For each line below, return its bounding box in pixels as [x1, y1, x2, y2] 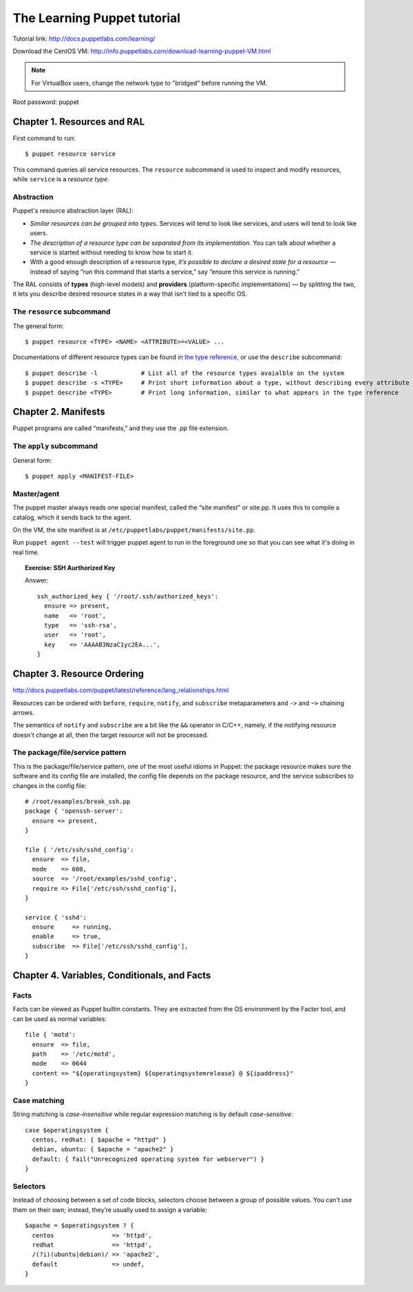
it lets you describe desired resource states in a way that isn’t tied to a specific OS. [12, 290, 248, 298]
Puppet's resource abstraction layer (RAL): [12, 207, 134, 215]
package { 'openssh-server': [25, 807, 123, 815]
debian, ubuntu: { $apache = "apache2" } [32, 1145, 174, 1153]
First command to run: [12, 134, 76, 143]
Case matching [12, 1096, 65, 1105]
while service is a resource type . [12, 175, 109, 183]
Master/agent [12, 489, 60, 498]
